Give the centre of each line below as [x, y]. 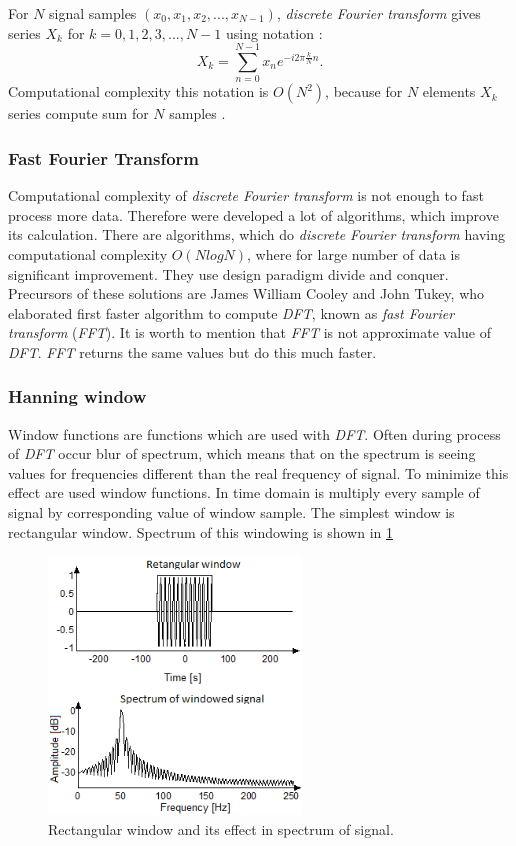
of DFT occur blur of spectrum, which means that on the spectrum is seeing [242, 453]
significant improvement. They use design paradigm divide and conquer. [228, 273]
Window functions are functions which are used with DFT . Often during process [254, 433]
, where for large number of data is [354, 253]
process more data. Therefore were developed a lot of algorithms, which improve [253, 214]
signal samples [93, 13]
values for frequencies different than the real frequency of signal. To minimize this [258, 472]
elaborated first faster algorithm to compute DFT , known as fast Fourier [231, 312]
